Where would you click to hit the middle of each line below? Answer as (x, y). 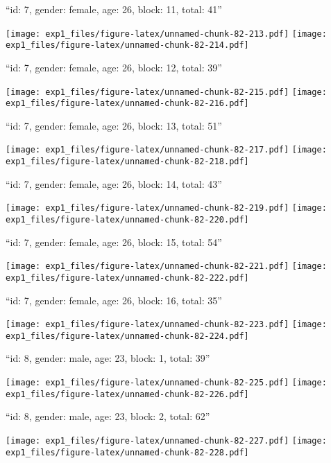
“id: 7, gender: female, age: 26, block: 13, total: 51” (114, 125)
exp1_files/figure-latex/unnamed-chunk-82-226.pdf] (127, 394)
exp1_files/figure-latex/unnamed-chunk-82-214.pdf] (127, 45)
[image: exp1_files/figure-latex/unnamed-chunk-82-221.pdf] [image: (166, 267)
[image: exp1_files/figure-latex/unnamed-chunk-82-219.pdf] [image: (166, 208)
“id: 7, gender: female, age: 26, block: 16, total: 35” (114, 300)
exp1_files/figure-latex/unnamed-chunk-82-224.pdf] (127, 336)
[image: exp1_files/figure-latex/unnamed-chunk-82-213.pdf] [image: (166, 34)
